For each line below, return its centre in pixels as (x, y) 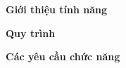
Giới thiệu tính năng (57, 9)
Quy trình (31, 33)
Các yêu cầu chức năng (63, 56)
